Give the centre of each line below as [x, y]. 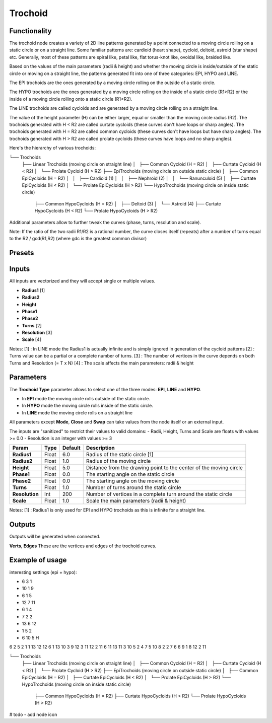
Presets [22, 253]
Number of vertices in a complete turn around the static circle [159, 494]
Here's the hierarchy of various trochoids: [52, 148]
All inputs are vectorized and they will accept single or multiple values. [82, 281]
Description [100, 448]
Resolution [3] [37, 333]
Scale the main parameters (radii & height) [136, 501]
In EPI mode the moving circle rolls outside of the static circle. [86, 398]
